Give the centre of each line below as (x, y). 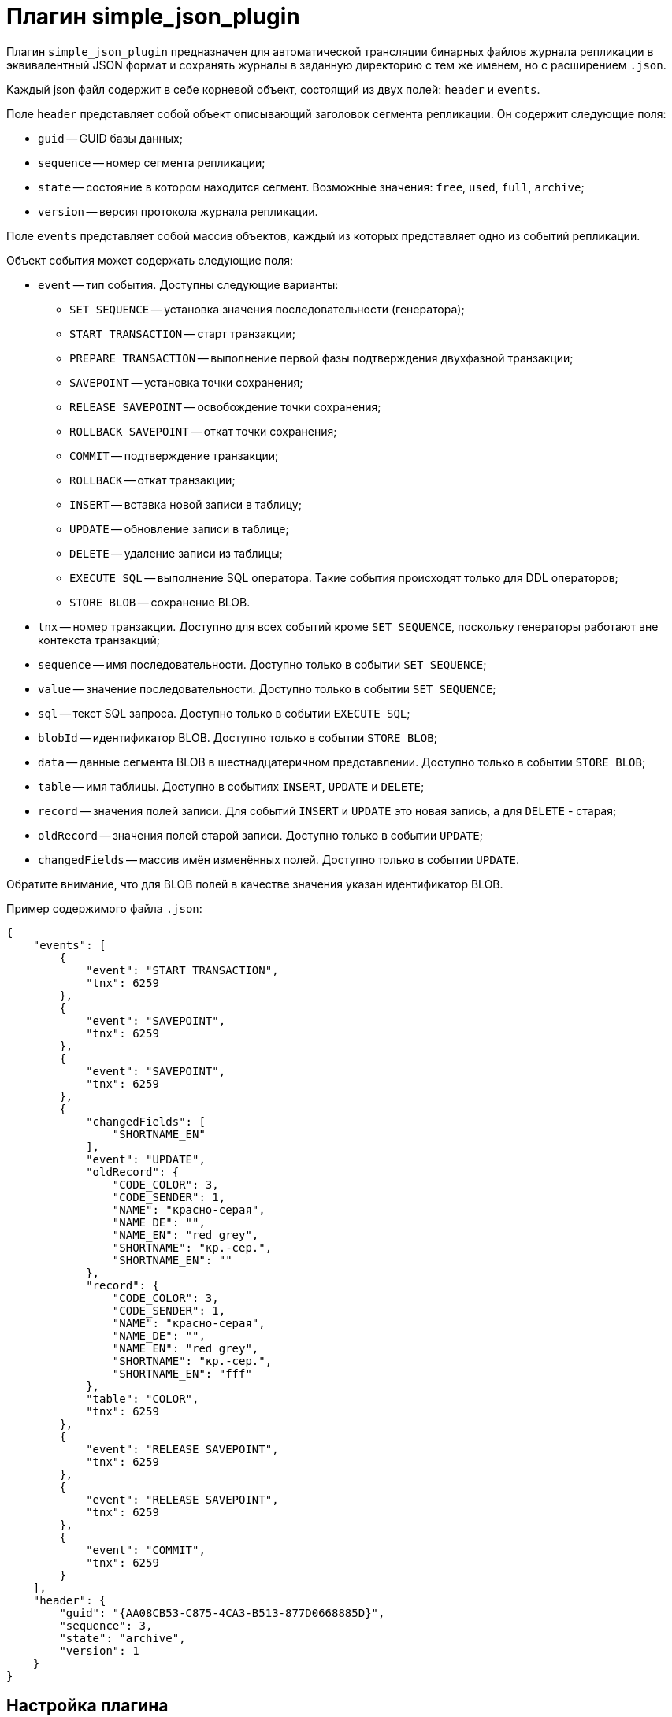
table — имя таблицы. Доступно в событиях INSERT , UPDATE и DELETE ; (231, 786)
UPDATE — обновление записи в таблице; (179, 528)
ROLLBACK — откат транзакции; (152, 480)
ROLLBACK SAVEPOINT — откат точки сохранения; (203, 431)
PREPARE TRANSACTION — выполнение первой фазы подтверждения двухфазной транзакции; (321, 358)
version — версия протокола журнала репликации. (178, 211)
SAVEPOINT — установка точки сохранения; (186, 382)
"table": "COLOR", (143, 1398)
